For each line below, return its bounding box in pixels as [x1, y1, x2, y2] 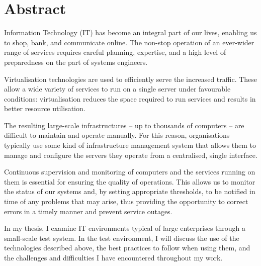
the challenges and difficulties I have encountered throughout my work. [4, 252, 223, 262]
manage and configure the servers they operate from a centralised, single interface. [4, 149, 257, 160]
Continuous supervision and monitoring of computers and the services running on [4, 166, 255, 177]
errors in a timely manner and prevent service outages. [4, 206, 172, 216]
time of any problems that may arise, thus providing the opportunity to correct [4, 196, 248, 207]
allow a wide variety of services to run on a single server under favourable [4, 83, 231, 94]
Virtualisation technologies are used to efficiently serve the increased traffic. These [4, 73, 257, 84]
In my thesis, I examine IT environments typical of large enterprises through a [4, 223, 246, 233]
